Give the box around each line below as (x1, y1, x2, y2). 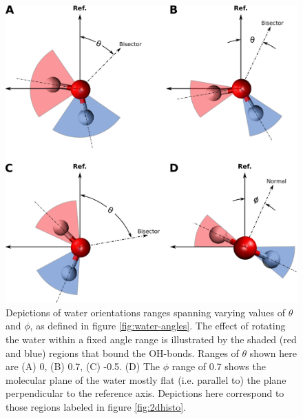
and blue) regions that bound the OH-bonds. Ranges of (6, 345, 239, 360)
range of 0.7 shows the (171, 359, 266, 374)
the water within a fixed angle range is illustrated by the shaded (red (6, 331, 297, 346)
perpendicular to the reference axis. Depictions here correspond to (6, 386, 284, 400)
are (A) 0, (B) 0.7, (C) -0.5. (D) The (6, 359, 160, 374)
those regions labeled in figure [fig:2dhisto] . (6, 399, 187, 413)
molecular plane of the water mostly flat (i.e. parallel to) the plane (6, 372, 286, 387)
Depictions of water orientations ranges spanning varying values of (6, 305, 285, 319)
